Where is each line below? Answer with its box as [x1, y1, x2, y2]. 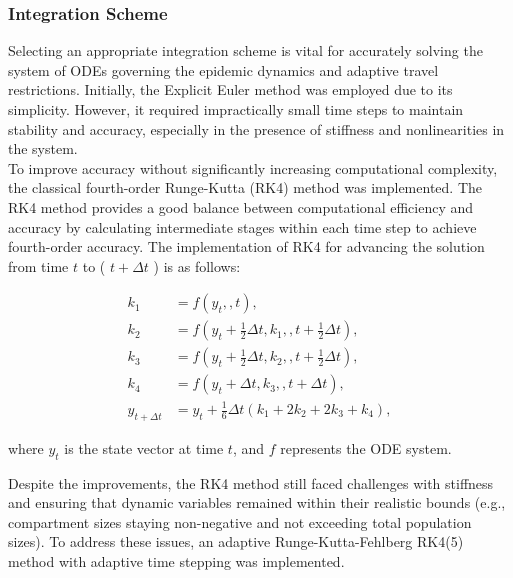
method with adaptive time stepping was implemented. [8, 550, 345, 571]
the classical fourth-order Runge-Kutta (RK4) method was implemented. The [8, 177, 482, 198]
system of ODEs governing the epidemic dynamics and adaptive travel [8, 59, 439, 80]
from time [8, 255, 69, 276]
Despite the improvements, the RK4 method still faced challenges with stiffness [8, 472, 494, 493]
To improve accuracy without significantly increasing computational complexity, [8, 157, 498, 178]
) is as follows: [153, 255, 241, 276]
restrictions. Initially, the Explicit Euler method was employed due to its [8, 79, 453, 100]
